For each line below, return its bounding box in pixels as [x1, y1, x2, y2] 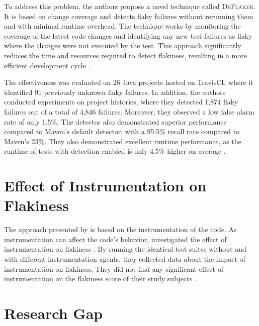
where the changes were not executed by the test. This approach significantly [4, 40, 241, 51]
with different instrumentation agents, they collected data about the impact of [4, 254, 245, 264]
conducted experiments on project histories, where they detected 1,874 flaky [4, 96, 238, 107]
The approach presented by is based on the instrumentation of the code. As [4, 224, 237, 235]
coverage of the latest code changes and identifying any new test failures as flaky [4, 30, 252, 41]
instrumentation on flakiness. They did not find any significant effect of [4, 263, 223, 274]
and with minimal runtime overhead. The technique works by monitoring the [4, 21, 241, 31]
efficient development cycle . [4, 60, 91, 70]
